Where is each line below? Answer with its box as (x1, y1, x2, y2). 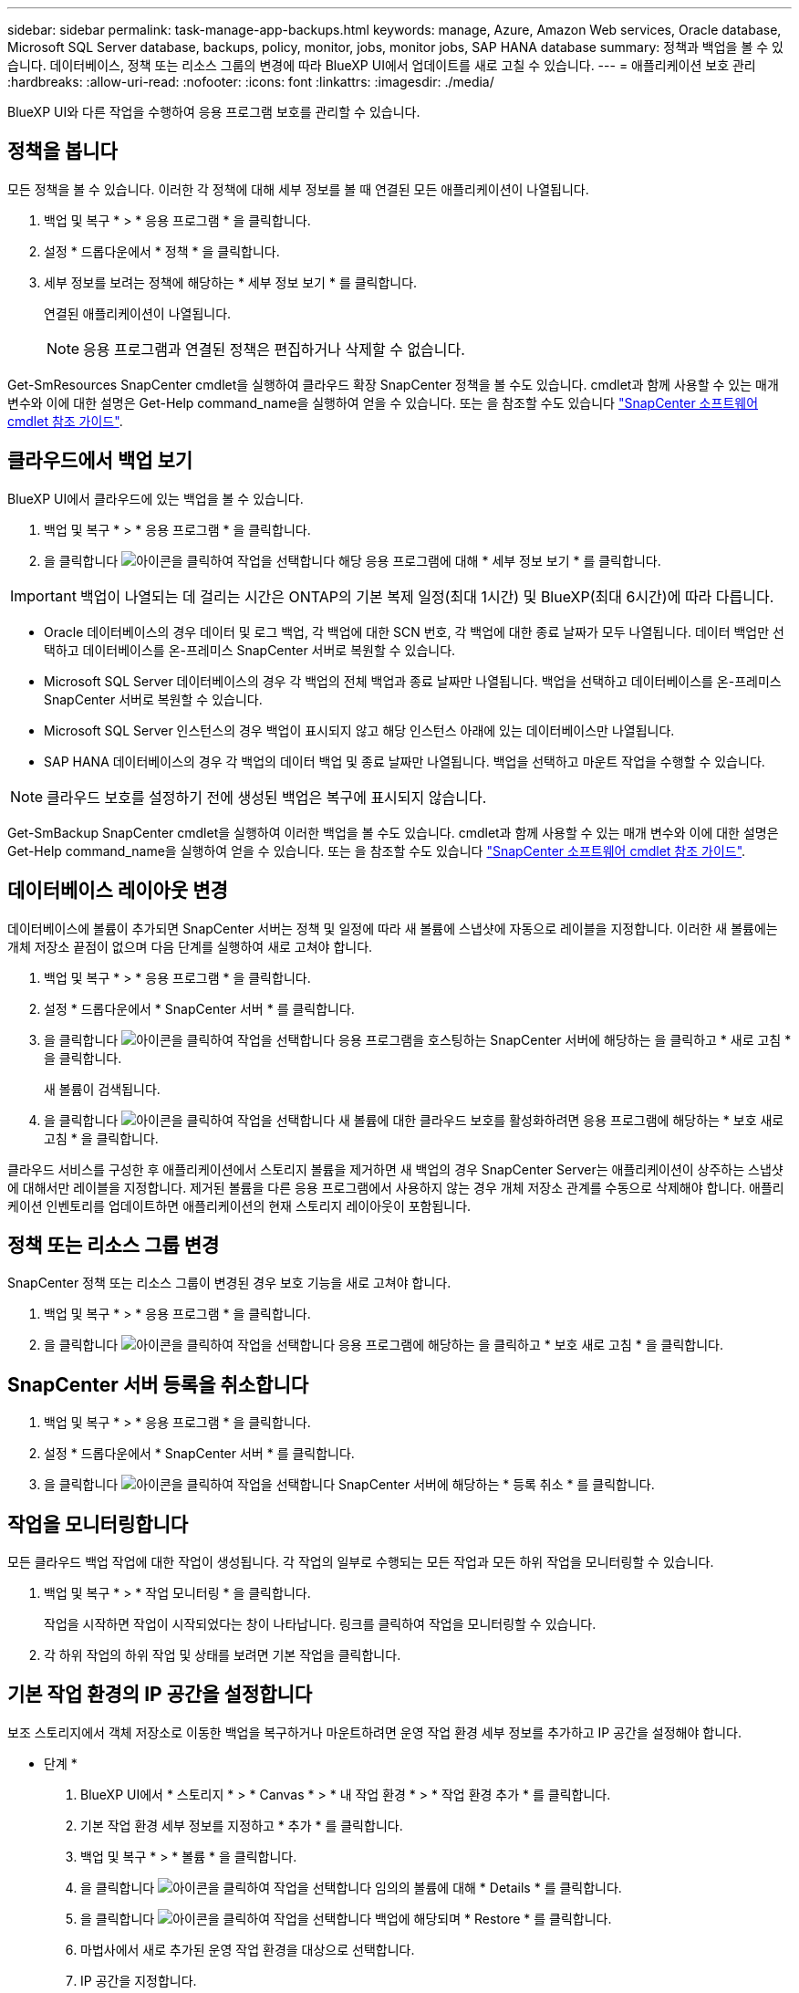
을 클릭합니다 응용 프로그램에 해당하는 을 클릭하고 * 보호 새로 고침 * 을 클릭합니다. (44, 1337, 724, 1353)
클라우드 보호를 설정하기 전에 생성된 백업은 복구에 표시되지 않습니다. (47, 788, 487, 807)
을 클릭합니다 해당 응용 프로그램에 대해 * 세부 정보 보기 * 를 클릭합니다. (44, 552, 661, 569)
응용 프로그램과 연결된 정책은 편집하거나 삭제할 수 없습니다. (83, 339, 465, 359)
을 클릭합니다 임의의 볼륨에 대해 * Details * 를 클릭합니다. (80, 1879, 622, 1895)
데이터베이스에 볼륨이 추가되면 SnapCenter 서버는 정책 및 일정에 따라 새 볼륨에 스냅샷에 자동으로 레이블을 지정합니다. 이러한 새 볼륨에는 (7, 920, 778, 936)
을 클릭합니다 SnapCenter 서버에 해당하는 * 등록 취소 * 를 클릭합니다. (44, 1476, 655, 1493)
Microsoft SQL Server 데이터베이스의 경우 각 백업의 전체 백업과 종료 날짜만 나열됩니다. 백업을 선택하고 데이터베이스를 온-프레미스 (44, 673, 782, 689)
